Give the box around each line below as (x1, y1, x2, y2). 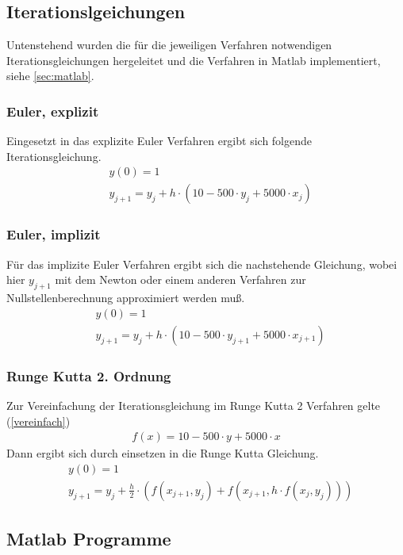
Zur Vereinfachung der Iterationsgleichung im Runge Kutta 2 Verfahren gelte (6, 396, 381, 413)
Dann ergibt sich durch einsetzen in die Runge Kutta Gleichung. (6, 445, 319, 461)
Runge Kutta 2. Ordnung (6, 366, 171, 385)
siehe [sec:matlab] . (6, 67, 94, 84)
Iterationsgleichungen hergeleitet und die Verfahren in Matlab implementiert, (6, 52, 381, 68)
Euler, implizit (6, 224, 101, 244)
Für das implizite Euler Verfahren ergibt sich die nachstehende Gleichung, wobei (6, 255, 397, 272)
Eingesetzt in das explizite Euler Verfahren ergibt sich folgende (6, 132, 313, 149)
